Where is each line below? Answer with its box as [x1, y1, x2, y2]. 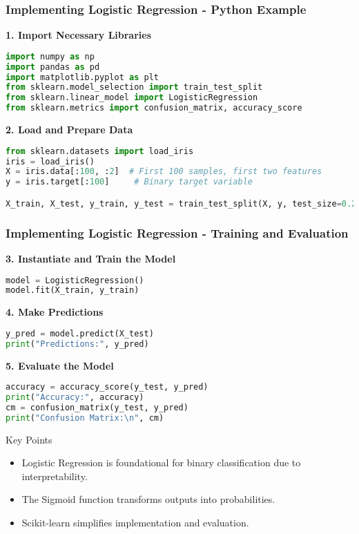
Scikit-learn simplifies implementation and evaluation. [21, 515, 249, 530]
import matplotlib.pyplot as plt [6, 72, 159, 82]
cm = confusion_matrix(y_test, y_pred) [6, 402, 188, 412]
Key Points [6, 432, 52, 446]
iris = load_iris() [6, 156, 95, 166]
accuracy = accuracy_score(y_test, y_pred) [6, 382, 208, 392]
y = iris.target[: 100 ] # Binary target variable [6, 177, 253, 187]
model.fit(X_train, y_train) [6, 285, 139, 296]
